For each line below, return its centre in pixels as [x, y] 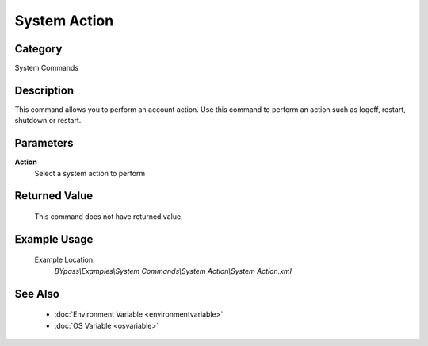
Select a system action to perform [90, 173]
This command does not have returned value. [109, 217]
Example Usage [54, 239]
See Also [37, 294]
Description [44, 90]
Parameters [44, 143]
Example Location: [65, 260]
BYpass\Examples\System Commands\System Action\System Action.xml [173, 271]
